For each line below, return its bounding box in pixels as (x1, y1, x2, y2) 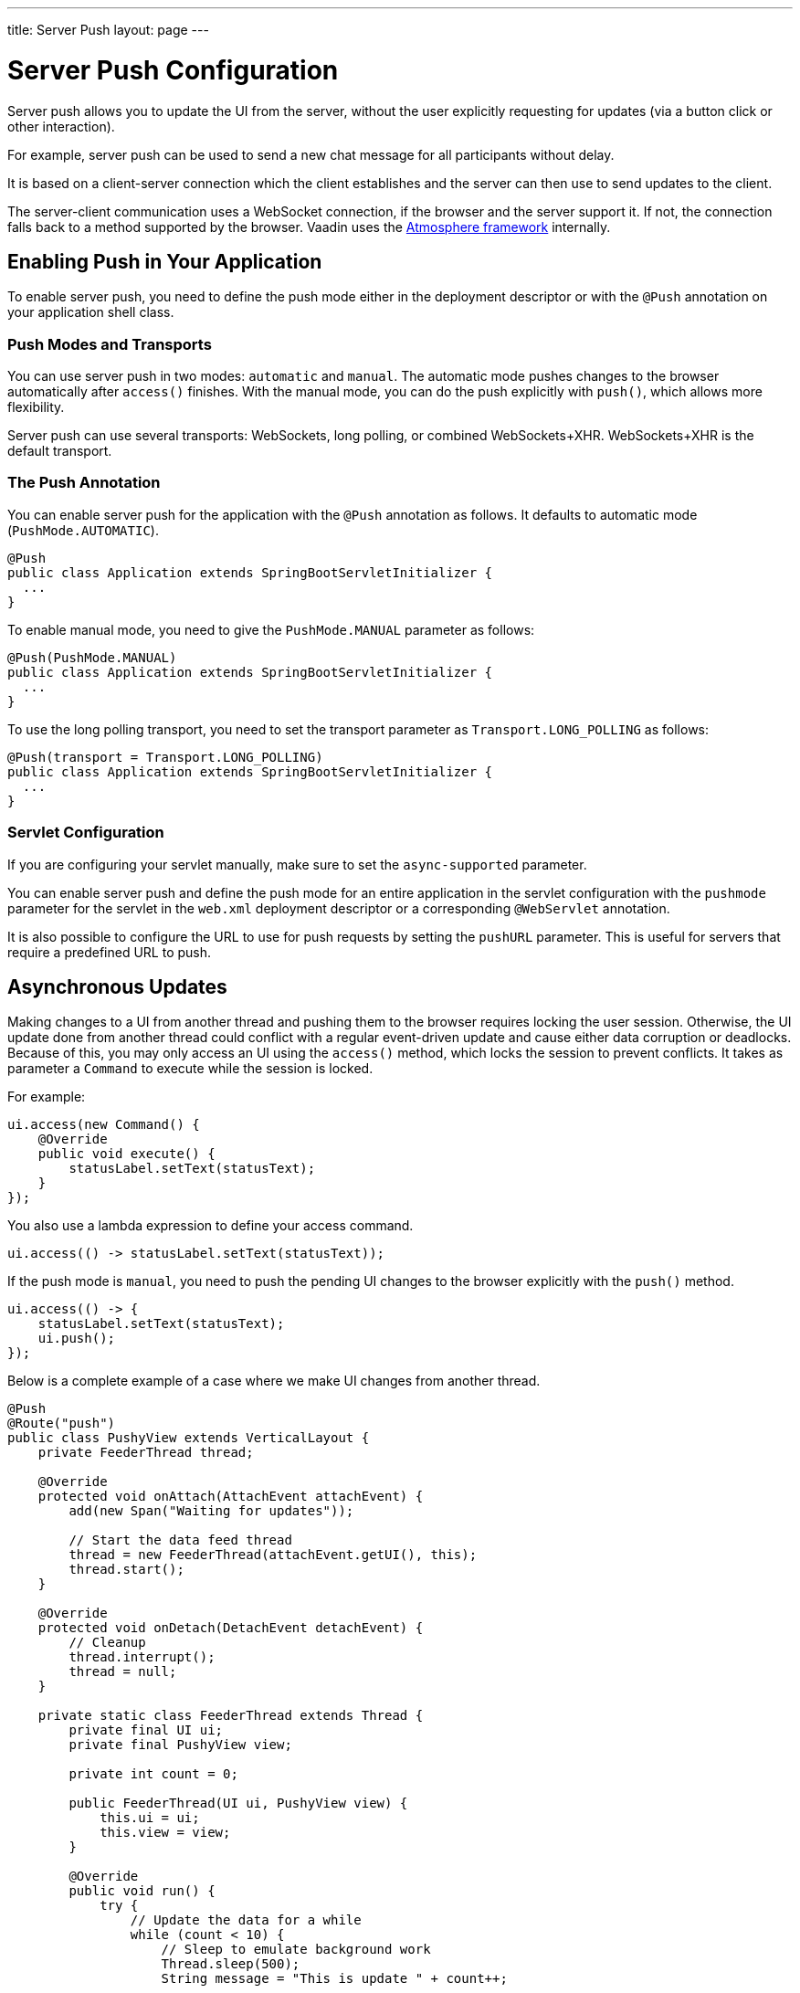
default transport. (7, 443, 112, 459)
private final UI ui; (68, 1723, 224, 1738)
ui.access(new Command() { (7, 1117, 200, 1133)
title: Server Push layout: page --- (7, 22, 209, 37)
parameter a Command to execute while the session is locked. (7, 1060, 374, 1077)
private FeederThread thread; (37, 1445, 254, 1460)
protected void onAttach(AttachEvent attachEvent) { (37, 1489, 424, 1504)
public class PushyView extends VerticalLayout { (7, 1430, 370, 1446)
